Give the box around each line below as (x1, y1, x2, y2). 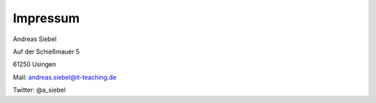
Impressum (13, 10, 80, 26)
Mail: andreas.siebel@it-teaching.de (13, 73, 117, 81)
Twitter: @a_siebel (13, 86, 66, 94)
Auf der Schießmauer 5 (13, 47, 80, 56)
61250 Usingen (13, 60, 56, 69)
